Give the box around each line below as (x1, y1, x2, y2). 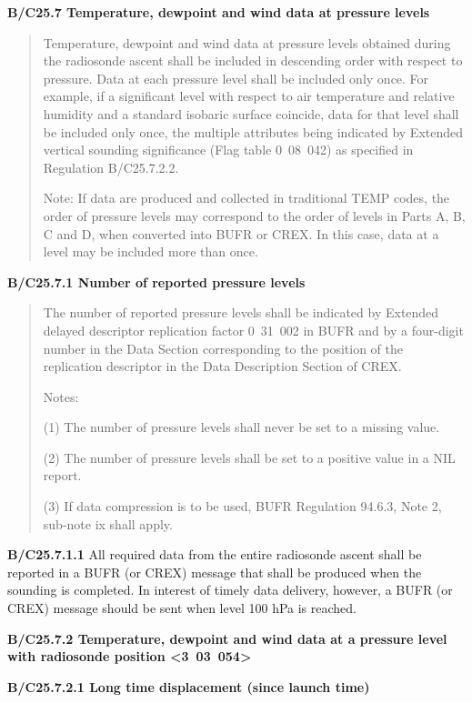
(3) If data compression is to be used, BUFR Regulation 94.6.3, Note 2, (43, 497, 442, 516)
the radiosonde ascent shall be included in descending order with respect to (43, 51, 463, 70)
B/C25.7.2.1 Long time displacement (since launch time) (7, 677, 370, 696)
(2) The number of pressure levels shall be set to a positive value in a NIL (43, 447, 456, 467)
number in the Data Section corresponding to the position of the (43, 338, 404, 357)
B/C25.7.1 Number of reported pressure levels (7, 272, 306, 291)
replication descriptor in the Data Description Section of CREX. (43, 357, 402, 376)
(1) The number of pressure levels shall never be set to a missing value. (43, 417, 440, 437)
